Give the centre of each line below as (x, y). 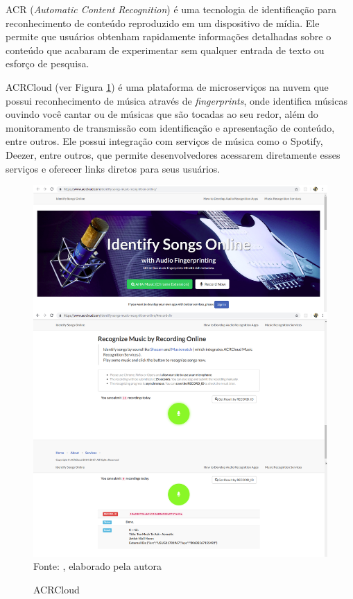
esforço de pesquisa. (48, 63)
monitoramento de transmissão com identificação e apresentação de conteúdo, (170, 127)
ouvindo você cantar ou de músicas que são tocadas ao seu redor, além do (162, 114)
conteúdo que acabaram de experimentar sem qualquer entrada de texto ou (165, 50)
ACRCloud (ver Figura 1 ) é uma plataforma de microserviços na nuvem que (167, 86)
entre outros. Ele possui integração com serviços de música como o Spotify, (164, 141)
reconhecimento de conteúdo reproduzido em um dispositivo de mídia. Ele (163, 23)
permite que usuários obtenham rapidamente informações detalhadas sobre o (169, 36)
